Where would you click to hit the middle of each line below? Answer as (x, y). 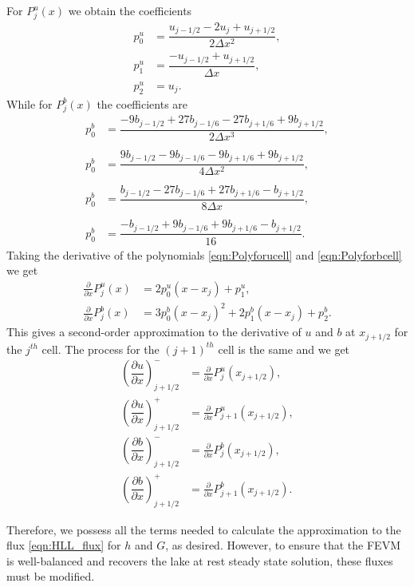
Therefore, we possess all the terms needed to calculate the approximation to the (204, 529)
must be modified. (51, 576)
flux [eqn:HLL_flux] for (64, 545)
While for (30, 103)
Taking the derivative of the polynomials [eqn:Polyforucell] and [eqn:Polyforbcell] (204, 254)
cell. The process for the (101, 349)
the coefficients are (142, 103)
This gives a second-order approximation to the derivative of (154, 332)
